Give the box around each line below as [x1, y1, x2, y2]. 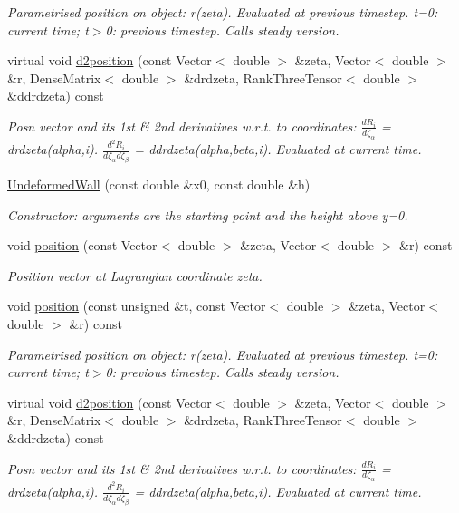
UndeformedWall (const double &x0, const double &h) [7, 175, 311, 194]
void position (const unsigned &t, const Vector [7, 296, 266, 315]
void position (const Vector [7, 236, 158, 255]
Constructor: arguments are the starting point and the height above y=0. [7, 205, 408, 224]
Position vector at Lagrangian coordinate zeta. [7, 266, 263, 285]
